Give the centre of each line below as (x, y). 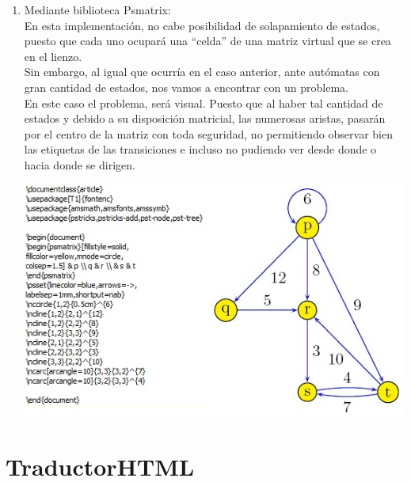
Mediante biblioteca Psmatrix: (97, 9)
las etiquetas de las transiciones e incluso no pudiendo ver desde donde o (200, 149)
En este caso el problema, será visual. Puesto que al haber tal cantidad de (204, 102)
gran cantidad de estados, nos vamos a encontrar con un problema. (186, 87)
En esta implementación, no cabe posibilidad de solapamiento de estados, (202, 25)
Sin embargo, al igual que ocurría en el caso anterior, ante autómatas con (202, 72)
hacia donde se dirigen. (80, 164)
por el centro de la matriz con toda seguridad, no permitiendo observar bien (208, 133)
